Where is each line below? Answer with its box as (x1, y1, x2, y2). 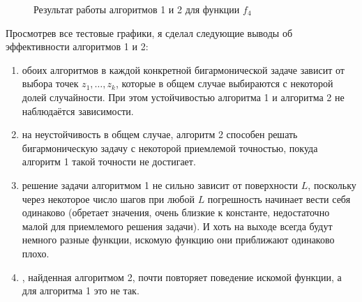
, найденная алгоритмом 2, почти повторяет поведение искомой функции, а (22, 269, 342, 284)
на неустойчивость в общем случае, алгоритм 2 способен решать (22, 127, 298, 142)
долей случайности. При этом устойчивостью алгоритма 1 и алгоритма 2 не (22, 89, 345, 104)
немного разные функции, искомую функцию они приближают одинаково (22, 232, 335, 247)
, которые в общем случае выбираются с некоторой (115, 76, 333, 91)
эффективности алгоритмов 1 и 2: (6, 39, 149, 54)
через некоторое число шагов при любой (22, 191, 195, 206)
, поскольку (308, 177, 356, 192)
